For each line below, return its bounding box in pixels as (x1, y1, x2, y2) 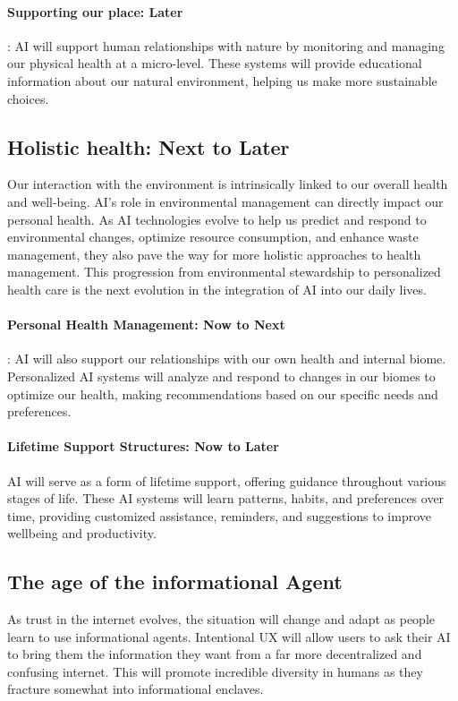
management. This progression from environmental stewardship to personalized (7, 262, 441, 281)
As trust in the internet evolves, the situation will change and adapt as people (7, 610, 436, 628)
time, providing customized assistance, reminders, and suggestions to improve (7, 506, 432, 525)
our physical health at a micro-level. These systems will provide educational (7, 54, 422, 73)
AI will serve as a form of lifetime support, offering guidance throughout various (7, 471, 446, 490)
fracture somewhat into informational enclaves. (7, 680, 264, 698)
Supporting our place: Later (7, 2, 183, 21)
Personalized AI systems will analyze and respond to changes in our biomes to (7, 366, 436, 385)
